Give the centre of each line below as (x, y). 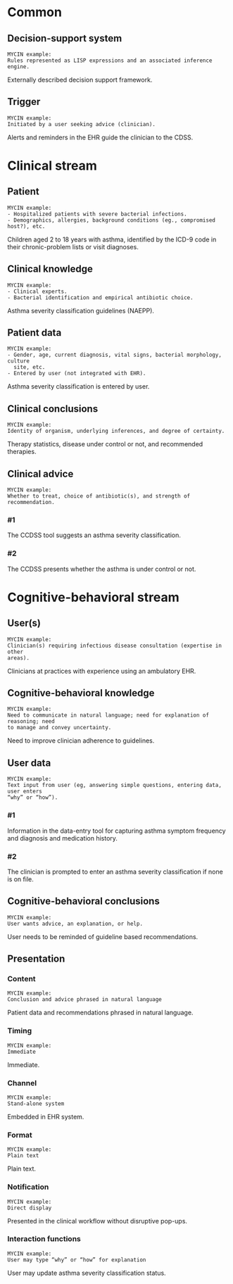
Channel (22, 1083)
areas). (19, 658)
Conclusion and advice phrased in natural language (84, 1000)
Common (34, 12)
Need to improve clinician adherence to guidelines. (81, 741)
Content (22, 979)
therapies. (22, 452)
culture (19, 361)
